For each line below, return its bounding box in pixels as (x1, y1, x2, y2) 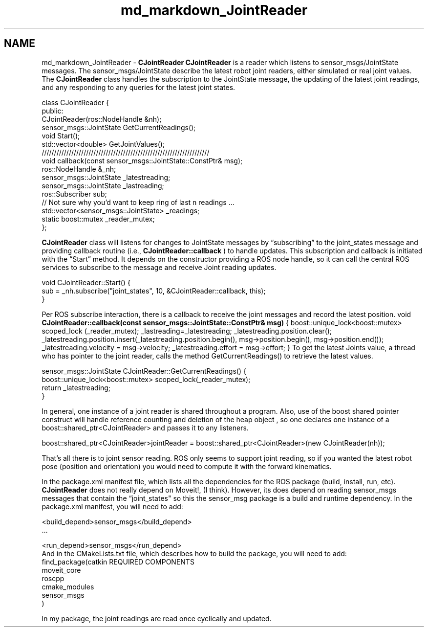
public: (42, 106, 64, 115)
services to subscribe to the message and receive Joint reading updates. (42, 263, 277, 271)
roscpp (42, 574, 64, 583)
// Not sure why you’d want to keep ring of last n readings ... (42, 198, 235, 206)
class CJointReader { (42, 98, 109, 107)
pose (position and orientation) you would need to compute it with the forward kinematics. (42, 462, 332, 471)
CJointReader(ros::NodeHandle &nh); (42, 114, 162, 123)
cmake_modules (42, 582, 94, 591)
